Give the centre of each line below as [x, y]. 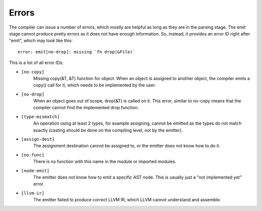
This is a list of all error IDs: [36, 63]
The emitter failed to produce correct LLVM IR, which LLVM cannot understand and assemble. [127, 200]
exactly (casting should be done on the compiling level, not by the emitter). [108, 130]
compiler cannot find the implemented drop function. [86, 108]
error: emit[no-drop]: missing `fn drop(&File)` [76, 52]
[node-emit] [35, 170]
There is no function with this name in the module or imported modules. [105, 162]
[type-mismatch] [41, 117]
